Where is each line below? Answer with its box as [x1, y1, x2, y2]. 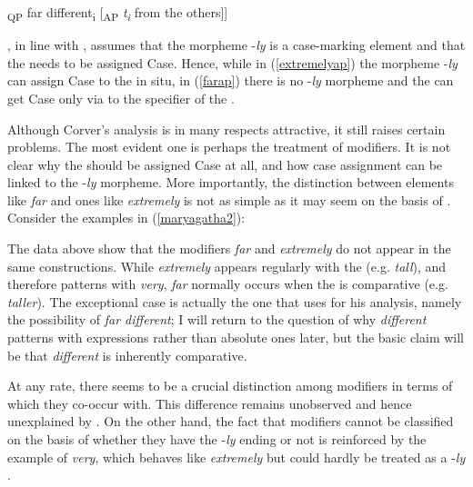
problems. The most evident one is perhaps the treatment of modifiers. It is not [7, 137, 451, 156]
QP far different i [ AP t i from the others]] [7, 3, 228, 24]
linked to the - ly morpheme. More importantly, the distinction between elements [7, 173, 454, 192]
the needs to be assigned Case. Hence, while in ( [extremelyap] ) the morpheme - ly [7, 53, 458, 72]
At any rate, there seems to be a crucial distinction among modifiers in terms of [7, 376, 453, 395]
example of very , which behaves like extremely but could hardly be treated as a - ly [7, 447, 466, 466]
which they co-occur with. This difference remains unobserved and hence [7, 393, 412, 412]
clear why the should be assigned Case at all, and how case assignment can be [7, 154, 443, 174]
